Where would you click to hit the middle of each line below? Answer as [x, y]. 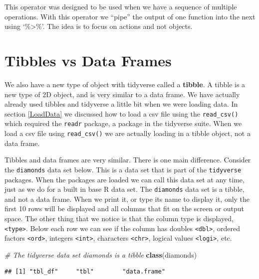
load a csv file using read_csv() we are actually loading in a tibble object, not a [128, 133]
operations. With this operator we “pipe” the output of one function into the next [130, 16]
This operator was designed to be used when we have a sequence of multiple [121, 6]
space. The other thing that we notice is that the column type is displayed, [119, 218]
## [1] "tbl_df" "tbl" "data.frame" [85, 272]
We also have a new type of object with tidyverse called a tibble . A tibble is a [125, 84]
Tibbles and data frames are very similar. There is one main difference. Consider [128, 160]
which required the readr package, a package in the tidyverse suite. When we [123, 123]
